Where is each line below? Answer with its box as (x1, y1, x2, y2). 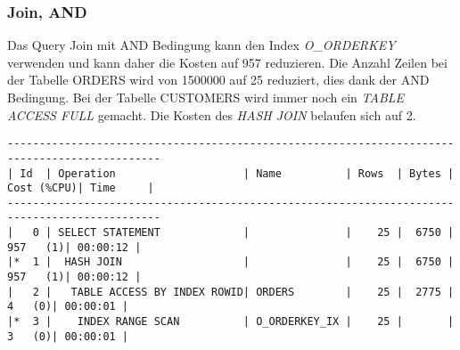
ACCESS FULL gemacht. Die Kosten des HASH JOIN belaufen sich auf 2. (7, 105, 416, 124)
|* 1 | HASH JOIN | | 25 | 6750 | (7, 256, 455, 269)
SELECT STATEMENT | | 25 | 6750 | (58, 226, 455, 240)
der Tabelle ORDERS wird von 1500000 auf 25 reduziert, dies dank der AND (7, 70, 430, 89)
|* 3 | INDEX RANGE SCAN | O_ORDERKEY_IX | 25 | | (7, 315, 455, 329)
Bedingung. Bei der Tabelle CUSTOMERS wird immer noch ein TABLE (7, 88, 405, 106)
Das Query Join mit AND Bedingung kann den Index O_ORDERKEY (7, 36, 396, 54)
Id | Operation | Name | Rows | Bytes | (20, 167, 455, 180)
